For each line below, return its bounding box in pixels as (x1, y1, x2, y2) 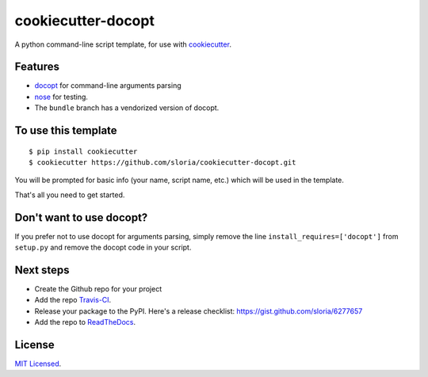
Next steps (14, 263, 70, 276)
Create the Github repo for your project (34, 284, 162, 294)
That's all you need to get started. (14, 190, 125, 200)
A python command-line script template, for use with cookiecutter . (14, 40, 231, 49)
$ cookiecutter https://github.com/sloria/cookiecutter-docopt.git (29, 158, 296, 167)
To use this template (14, 124, 118, 138)
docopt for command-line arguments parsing (34, 81, 182, 90)
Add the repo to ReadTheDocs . (34, 318, 136, 327)
